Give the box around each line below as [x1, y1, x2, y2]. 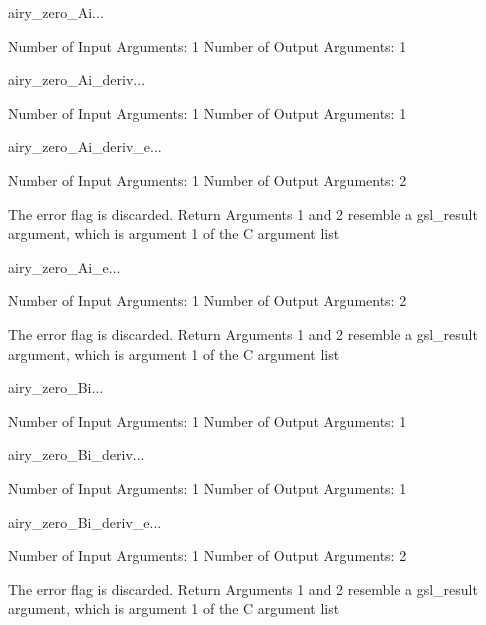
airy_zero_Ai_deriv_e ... [8, 136, 162, 157]
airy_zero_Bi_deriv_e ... [8, 511, 162, 532]
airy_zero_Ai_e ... [8, 256, 121, 277]
